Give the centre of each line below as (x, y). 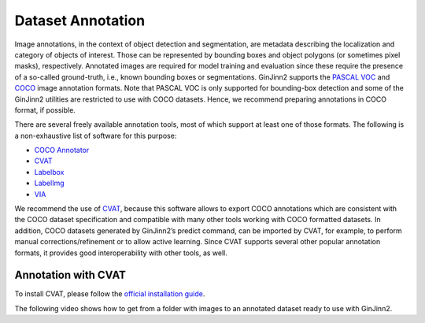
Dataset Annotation (80, 20)
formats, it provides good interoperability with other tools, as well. (121, 253)
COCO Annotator (62, 150)
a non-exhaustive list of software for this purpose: (96, 136)
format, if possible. (45, 110)
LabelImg (49, 183)
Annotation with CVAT (70, 275)
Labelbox (49, 172)
